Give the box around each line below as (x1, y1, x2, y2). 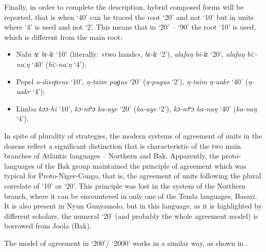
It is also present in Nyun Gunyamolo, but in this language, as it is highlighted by (4, 200, 262, 211)
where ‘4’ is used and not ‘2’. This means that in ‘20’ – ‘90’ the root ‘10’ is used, (4, 21, 256, 32)
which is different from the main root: (4, 31, 122, 42)
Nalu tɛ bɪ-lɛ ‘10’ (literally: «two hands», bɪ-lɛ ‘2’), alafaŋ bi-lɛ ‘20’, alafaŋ (16, 49, 245, 59)
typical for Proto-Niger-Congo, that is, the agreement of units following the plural (4, 170, 261, 181)
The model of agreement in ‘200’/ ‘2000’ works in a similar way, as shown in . (4, 237, 248, 248)
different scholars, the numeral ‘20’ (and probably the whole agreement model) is (4, 210, 258, 221)
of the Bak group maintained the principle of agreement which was (36, 160, 247, 171)
